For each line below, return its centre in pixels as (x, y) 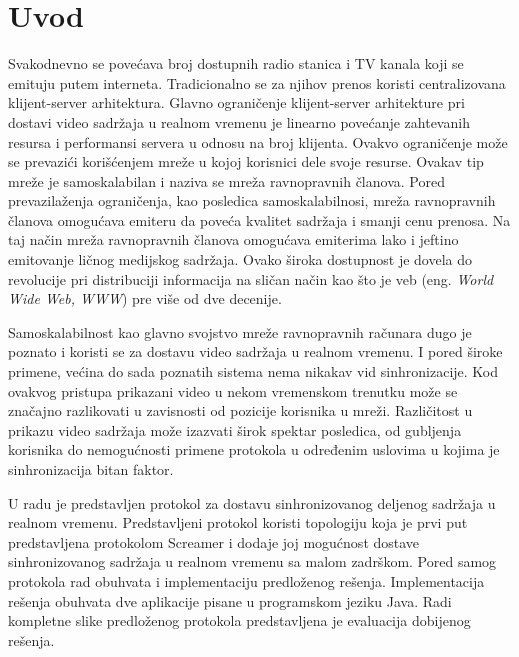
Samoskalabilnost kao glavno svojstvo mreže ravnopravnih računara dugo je (240, 331)
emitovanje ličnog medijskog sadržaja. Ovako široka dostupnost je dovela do (240, 259)
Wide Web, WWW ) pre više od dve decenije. (145, 298)
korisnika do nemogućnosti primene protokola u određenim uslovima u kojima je (254, 449)
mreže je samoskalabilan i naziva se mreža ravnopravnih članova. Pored (226, 180)
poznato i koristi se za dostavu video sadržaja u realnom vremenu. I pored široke (255, 351)
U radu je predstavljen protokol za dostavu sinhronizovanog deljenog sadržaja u (252, 502)
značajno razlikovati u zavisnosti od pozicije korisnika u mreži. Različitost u (240, 410)
